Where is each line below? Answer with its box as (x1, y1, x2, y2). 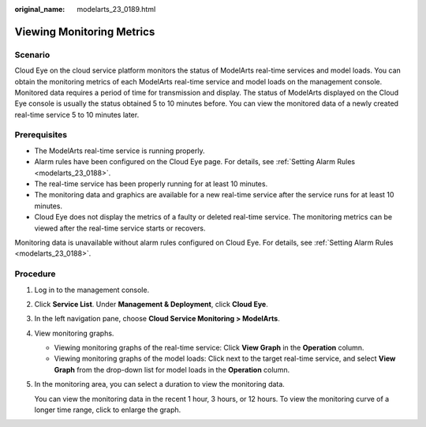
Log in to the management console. (34, 285, 150, 294)
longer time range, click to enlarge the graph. (34, 405, 181, 414)
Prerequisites (14, 129, 67, 140)
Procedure (14, 268, 56, 279)
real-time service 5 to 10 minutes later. (14, 110, 140, 119)
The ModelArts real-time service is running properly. (34, 146, 205, 155)
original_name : (14, 5, 65, 13)
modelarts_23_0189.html (77, 5, 156, 13)
